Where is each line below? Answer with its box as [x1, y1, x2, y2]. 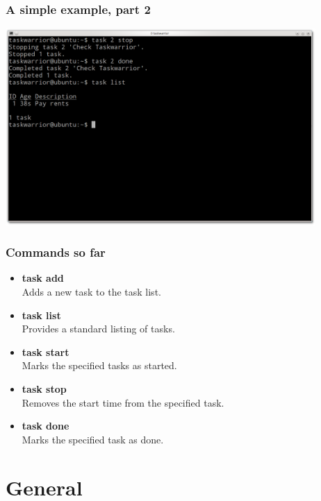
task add [22, 271, 64, 285]
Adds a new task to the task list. [22, 285, 161, 299]
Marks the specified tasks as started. [22, 358, 177, 373]
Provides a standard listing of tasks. [22, 321, 175, 336]
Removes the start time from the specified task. [22, 395, 224, 409]
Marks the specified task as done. [22, 432, 164, 446]
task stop [22, 382, 67, 396]
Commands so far [6, 244, 106, 261]
